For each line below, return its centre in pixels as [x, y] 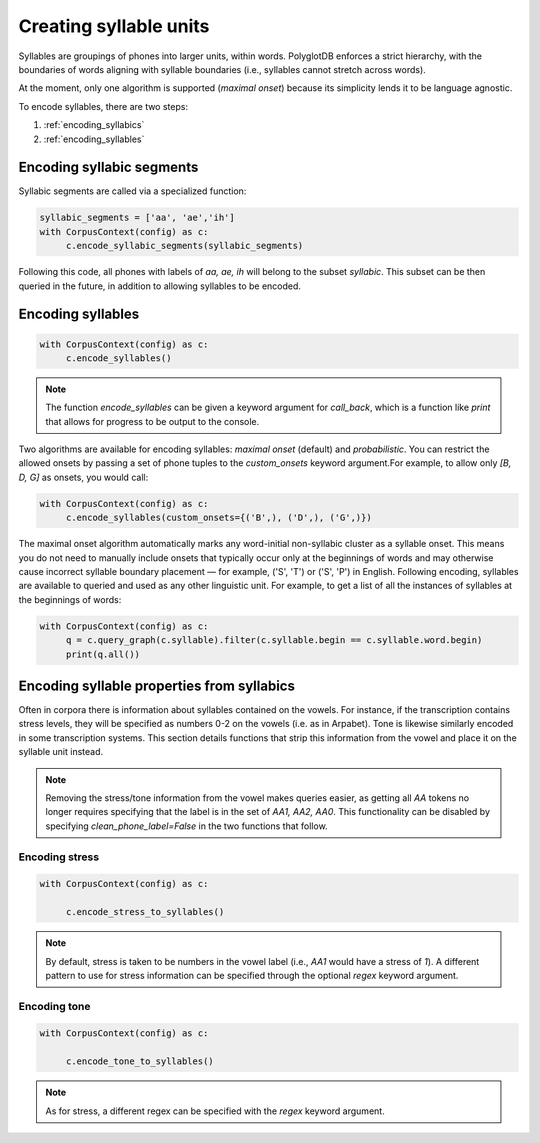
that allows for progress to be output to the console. [152, 421]
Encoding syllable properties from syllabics [156, 685]
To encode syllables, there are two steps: [103, 106]
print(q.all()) [102, 654]
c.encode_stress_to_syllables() [145, 912]
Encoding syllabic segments [108, 167]
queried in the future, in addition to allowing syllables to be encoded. [160, 286]
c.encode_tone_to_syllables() [139, 1061]
